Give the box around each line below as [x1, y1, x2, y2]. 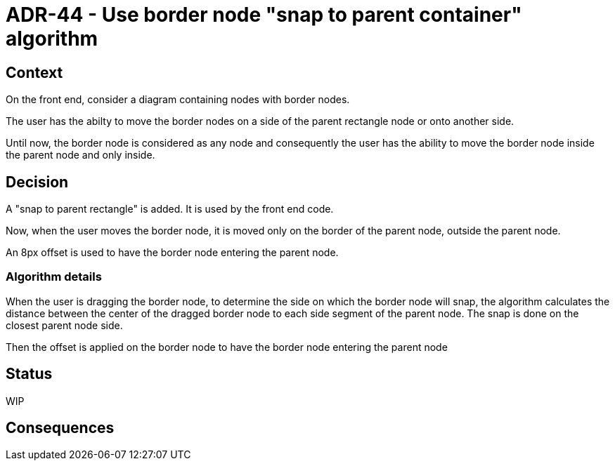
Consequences [6, 419, 115, 437]
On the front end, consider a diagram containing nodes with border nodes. [6, 93, 350, 106]
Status [6, 365, 53, 383]
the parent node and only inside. [6, 149, 155, 161]
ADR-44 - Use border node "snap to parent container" [6, 3, 522, 27]
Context [6, 63, 63, 81]
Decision [6, 173, 69, 191]
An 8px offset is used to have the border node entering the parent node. [6, 246, 339, 259]
